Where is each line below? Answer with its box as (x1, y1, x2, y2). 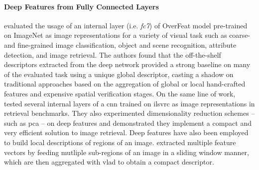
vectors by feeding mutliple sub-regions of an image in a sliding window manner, (4, 147, 249, 157)
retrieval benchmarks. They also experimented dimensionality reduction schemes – (4, 108, 255, 118)
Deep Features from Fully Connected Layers (4, 1, 159, 11)
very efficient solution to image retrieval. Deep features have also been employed (4, 127, 249, 138)
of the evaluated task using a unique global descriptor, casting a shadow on (4, 69, 234, 79)
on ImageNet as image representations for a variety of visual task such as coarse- (4, 30, 251, 40)
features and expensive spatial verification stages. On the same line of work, (4, 88, 236, 98)
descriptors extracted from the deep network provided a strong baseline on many (4, 59, 251, 70)
